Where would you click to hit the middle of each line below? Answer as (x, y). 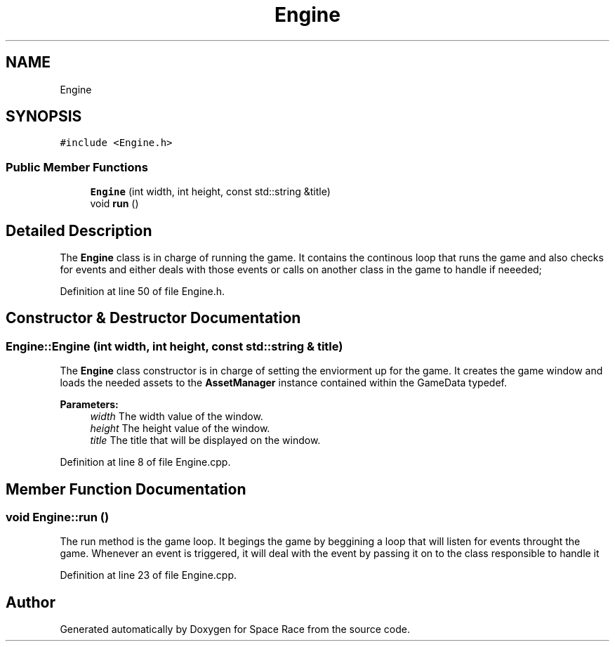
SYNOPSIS (44, 117)
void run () (114, 204)
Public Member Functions (77, 167)
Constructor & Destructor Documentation (153, 318)
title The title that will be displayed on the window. (205, 440)
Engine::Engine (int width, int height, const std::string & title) (174, 346)
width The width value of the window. (177, 417)
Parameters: (89, 405)
